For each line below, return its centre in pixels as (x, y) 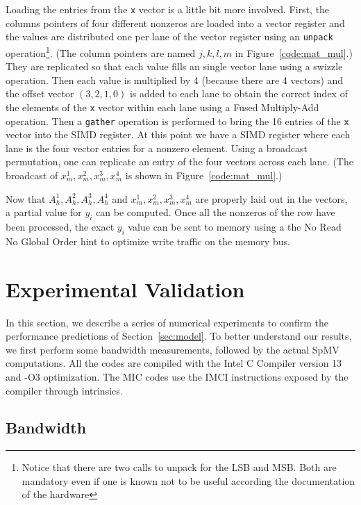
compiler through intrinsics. (64, 390)
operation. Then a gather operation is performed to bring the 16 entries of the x (177, 121)
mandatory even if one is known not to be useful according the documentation (188, 480)
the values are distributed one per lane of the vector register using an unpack (169, 36)
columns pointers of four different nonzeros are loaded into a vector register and (175, 23)
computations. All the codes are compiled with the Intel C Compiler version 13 (174, 363)
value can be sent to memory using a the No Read (235, 227)
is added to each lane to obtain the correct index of (238, 93)
